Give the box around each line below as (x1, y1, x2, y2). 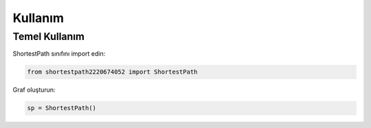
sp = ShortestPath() (27, 104, 96, 112)
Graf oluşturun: (12, 86, 56, 94)
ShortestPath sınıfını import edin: (12, 50, 106, 58)
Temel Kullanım (12, 30, 85, 43)
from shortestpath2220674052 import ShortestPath (27, 68, 198, 76)
